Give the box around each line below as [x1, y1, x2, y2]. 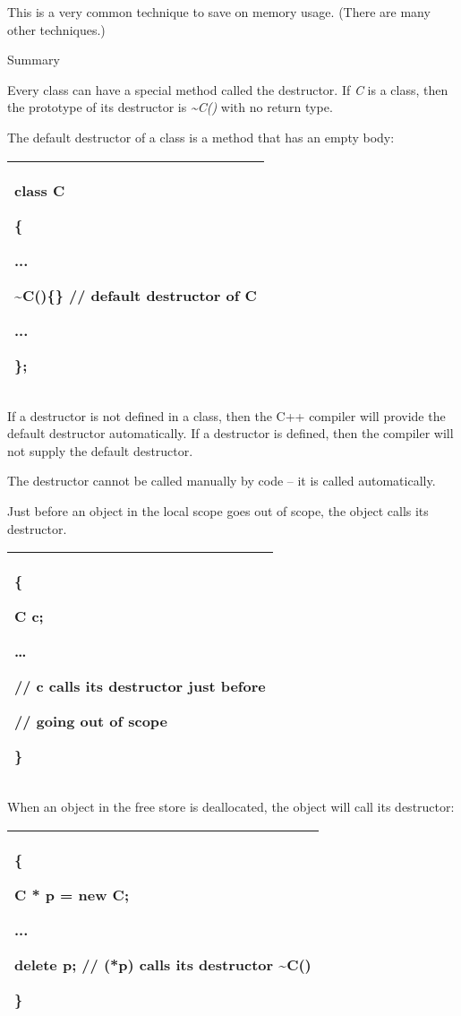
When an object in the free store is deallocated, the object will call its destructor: [7, 797, 455, 816]
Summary [7, 50, 60, 69]
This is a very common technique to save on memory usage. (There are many [7, 3, 431, 21]
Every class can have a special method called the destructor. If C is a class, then [7, 80, 448, 99]
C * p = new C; [14, 883, 130, 905]
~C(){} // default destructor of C [14, 284, 257, 306]
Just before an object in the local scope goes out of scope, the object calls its [7, 501, 429, 520]
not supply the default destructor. [7, 441, 193, 460]
